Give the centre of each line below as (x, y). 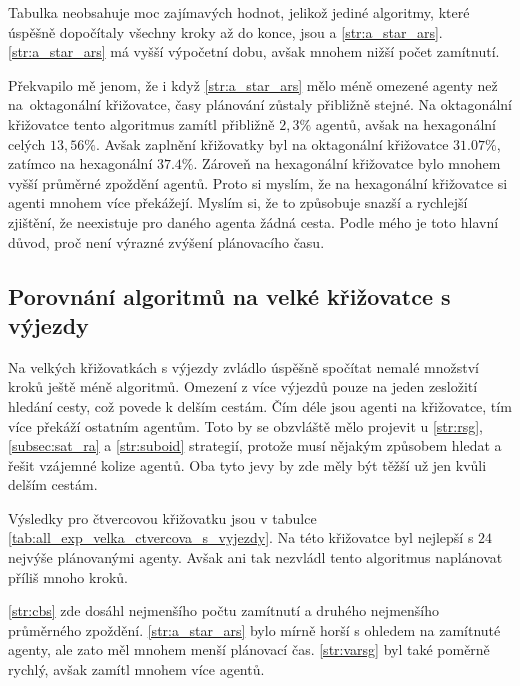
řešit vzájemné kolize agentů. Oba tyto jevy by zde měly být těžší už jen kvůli (247, 464)
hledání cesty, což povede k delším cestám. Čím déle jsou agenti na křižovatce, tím (260, 405)
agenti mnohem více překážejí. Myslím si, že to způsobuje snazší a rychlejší (238, 202)
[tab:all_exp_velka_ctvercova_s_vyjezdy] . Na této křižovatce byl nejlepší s (241, 537)
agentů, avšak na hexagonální (405, 123)
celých (27, 143)
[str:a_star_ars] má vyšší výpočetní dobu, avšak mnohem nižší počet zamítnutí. (254, 51)
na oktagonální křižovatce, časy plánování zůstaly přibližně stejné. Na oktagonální (260, 104)
